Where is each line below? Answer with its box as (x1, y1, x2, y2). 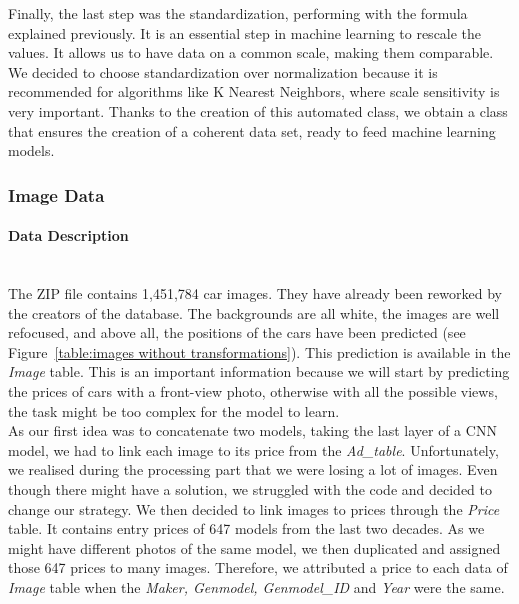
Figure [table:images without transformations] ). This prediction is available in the (8, 341, 511, 362)
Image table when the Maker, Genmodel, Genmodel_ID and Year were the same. (8, 576, 505, 597)
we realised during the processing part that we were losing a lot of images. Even (8, 459, 498, 480)
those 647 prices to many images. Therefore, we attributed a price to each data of (8, 557, 508, 578)
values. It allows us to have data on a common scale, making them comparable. (8, 42, 494, 63)
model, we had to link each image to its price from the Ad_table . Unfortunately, (8, 439, 499, 460)
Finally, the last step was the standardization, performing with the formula (8, 3, 468, 23)
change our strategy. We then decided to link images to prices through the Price (8, 498, 500, 519)
